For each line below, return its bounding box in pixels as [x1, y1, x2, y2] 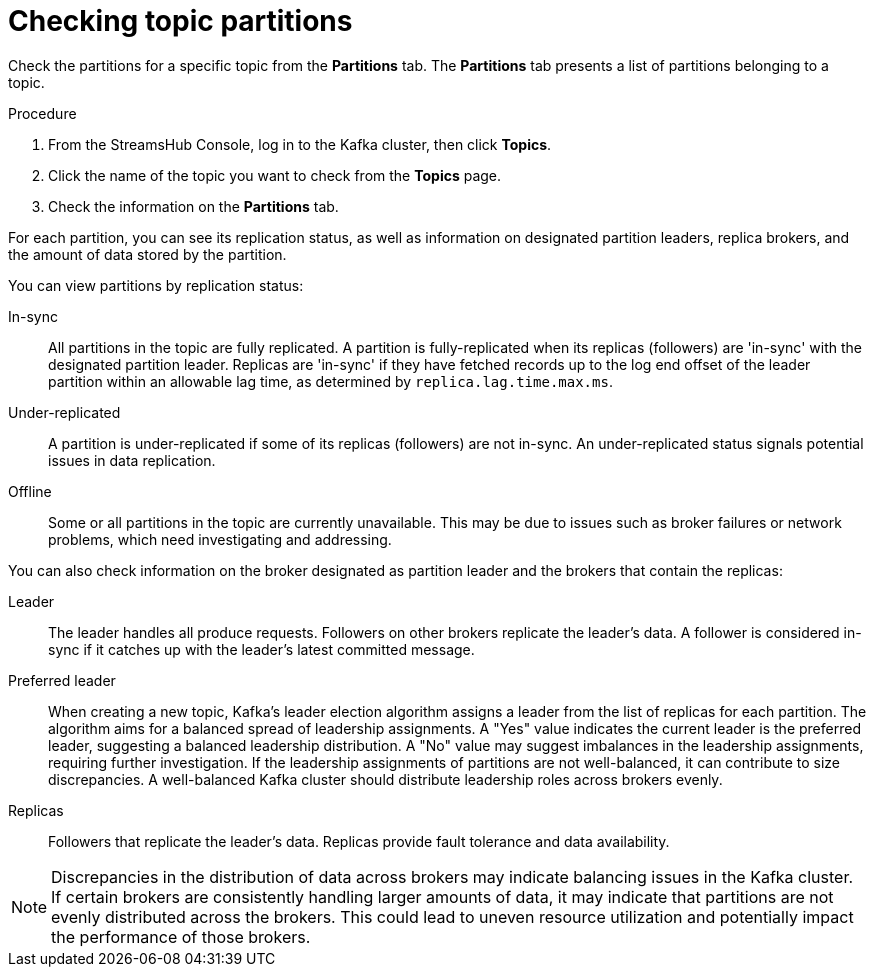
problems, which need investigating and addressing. [48, 530, 392, 548]
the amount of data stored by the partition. [8, 245, 287, 263]
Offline [8, 482, 52, 500]
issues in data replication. [48, 451, 216, 469]
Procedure [8, 104, 77, 122]
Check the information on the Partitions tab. [48, 197, 339, 215]
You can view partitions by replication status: [8, 276, 304, 294]
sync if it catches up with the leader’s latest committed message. [48, 640, 475, 658]
